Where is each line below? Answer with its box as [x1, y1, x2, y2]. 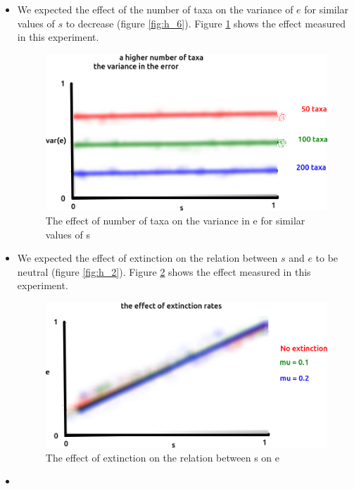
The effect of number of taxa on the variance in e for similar [45, 212, 305, 227]
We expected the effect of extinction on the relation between [17, 250, 278, 265]
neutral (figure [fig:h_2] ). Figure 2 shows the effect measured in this [17, 264, 311, 279]
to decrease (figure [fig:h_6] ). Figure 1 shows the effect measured [65, 15, 346, 30]
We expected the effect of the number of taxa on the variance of [17, 2, 293, 16]
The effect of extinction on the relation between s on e [45, 450, 279, 464]
